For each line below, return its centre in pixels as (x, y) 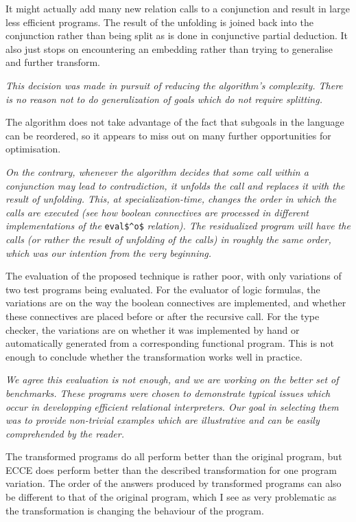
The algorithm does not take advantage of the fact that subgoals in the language (175, 122)
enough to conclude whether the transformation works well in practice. (154, 356)
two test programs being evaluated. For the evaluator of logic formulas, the (163, 289)
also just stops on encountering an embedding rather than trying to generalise (169, 48)
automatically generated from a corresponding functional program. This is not (170, 343)
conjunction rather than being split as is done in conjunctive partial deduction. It (177, 35)
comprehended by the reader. (65, 433)
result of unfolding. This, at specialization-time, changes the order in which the (171, 199)
